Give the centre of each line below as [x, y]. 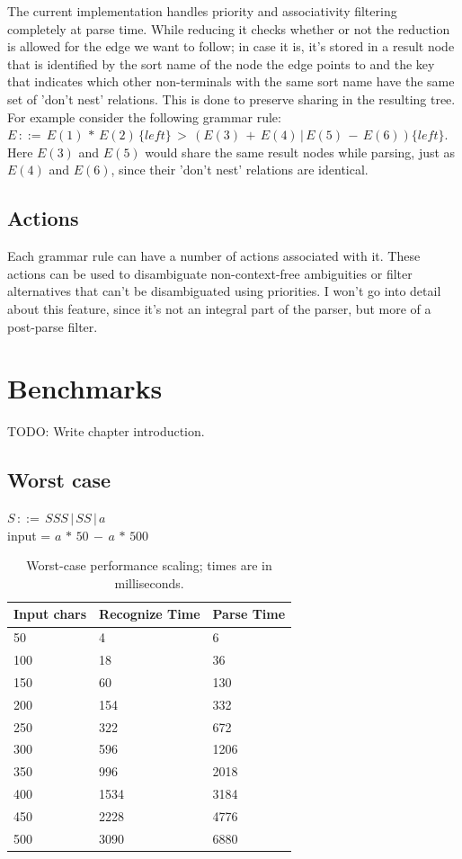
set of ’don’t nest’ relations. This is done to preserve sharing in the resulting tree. [231, 98]
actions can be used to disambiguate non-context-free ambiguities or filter [210, 273]
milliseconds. [149, 582]
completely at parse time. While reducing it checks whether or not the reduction [229, 28]
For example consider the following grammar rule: [144, 116]
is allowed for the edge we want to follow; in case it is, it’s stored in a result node [231, 46]
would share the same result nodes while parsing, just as [300, 152]
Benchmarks [85, 388]
